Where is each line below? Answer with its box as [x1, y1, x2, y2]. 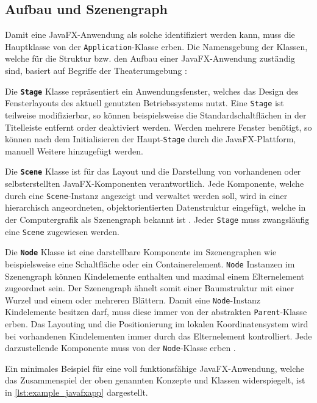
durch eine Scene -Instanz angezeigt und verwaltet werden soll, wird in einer [5, 189, 288, 201]
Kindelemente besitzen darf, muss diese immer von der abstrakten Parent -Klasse [5, 305, 307, 318]
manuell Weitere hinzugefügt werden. [5, 144, 143, 157]
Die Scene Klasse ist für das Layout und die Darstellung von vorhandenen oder [5, 165, 301, 178]
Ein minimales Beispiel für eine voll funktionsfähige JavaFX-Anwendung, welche [5, 361, 305, 374]
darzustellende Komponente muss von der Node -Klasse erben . [5, 341, 236, 354]
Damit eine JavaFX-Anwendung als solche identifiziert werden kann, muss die [5, 28, 295, 41]
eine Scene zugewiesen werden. [5, 225, 119, 238]
